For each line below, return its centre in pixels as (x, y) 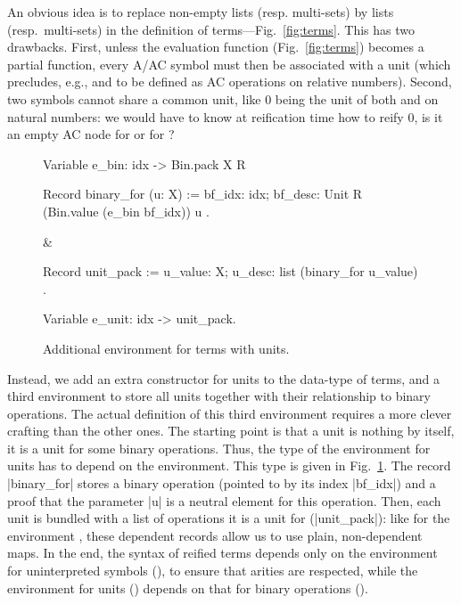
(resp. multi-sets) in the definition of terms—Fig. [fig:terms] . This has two (211, 29)
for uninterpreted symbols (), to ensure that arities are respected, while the (213, 571)
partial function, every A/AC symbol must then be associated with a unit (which (229, 64)
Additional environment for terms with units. (166, 348)
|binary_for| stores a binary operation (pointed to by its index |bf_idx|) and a (222, 483)
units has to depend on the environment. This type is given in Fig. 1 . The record (229, 465)
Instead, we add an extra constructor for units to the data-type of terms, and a (224, 378)
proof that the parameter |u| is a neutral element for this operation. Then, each (224, 500)
